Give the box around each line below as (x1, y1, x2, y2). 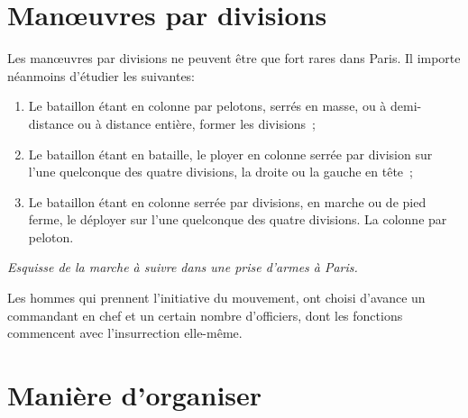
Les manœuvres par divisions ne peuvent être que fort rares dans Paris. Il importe (7, 49, 461, 68)
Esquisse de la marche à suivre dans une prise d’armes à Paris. (7, 258, 358, 277)
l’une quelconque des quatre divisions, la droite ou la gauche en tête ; (28, 162, 413, 181)
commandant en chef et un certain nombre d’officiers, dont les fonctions (7, 305, 403, 324)
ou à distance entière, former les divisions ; (78, 114, 317, 132)
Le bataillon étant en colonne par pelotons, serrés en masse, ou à (28, 96, 387, 115)
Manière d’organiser (7, 377, 262, 413)
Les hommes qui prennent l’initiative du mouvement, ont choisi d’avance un (7, 288, 426, 307)
